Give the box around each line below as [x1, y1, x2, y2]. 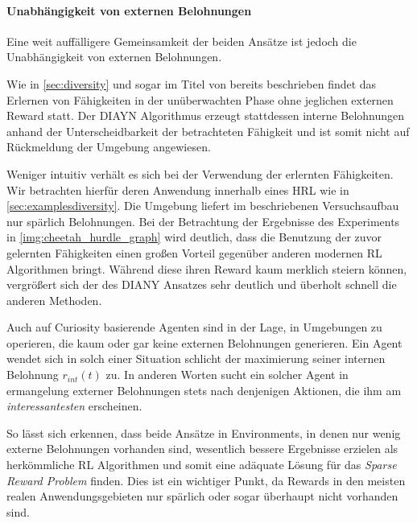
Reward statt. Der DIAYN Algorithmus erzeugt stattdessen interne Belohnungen [6, 107, 405, 124]
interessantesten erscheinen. [6, 397, 142, 414]
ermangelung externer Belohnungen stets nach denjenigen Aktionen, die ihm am [6, 381, 402, 398]
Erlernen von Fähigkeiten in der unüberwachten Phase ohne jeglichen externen [6, 91, 394, 108]
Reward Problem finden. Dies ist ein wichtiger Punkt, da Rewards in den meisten [6, 472, 406, 488]
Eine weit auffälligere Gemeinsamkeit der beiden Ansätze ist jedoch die [6, 32, 357, 49]
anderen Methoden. [6, 291, 102, 308]
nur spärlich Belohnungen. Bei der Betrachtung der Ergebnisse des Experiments [6, 212, 400, 229]
